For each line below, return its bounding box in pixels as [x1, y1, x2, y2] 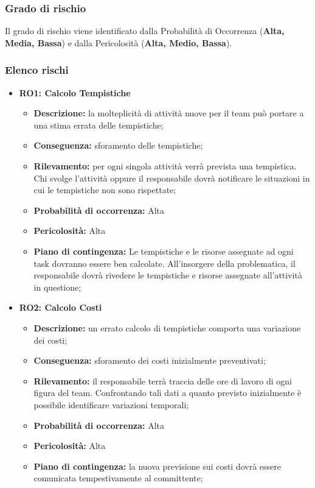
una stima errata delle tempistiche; [33, 118, 164, 131]
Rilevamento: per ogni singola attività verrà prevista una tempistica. [33, 160, 297, 172]
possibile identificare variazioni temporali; [33, 398, 189, 411]
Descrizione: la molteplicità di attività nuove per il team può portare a [33, 107, 304, 119]
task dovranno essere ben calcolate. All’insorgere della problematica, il [33, 256, 296, 269]
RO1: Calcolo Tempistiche [19, 86, 131, 99]
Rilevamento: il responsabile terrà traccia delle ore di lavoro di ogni [33, 374, 292, 387]
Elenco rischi [5, 62, 69, 77]
